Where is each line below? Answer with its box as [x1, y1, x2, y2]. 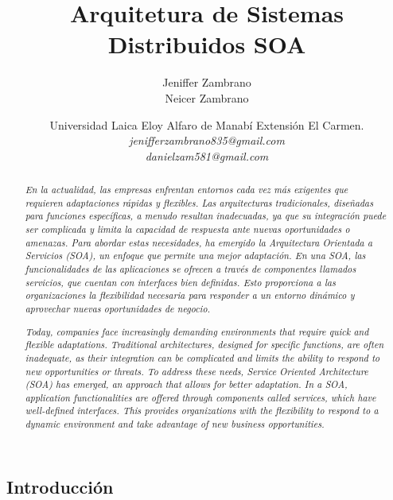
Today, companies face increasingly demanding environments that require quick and [25, 324, 369, 338]
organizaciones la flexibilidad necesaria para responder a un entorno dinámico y [25, 289, 355, 302]
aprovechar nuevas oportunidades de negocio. [25, 301, 211, 315]
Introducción [6, 474, 114, 498]
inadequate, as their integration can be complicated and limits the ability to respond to [25, 351, 380, 364]
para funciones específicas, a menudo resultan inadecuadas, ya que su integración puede [25, 209, 387, 223]
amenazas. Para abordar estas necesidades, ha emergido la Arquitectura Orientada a [25, 235, 372, 249]
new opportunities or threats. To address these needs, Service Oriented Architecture [25, 364, 368, 378]
